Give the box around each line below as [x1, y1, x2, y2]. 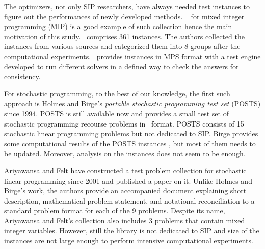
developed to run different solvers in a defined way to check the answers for [4, 61, 239, 71]
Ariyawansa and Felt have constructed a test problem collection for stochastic [4, 165, 247, 176]
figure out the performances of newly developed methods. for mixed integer [4, 11, 245, 21]
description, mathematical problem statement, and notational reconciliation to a [4, 195, 255, 206]
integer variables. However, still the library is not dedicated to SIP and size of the [4, 225, 259, 236]
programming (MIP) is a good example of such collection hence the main [4, 21, 232, 32]
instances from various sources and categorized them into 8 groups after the [4, 41, 241, 52]
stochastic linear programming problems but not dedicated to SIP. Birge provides [4, 128, 258, 139]
